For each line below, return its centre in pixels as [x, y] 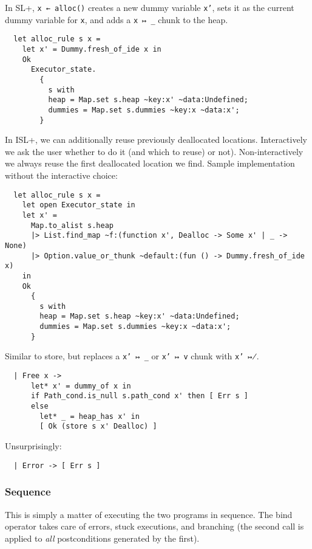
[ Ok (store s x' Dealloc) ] [98, 426]
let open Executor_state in [79, 205]
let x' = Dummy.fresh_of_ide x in [92, 49]
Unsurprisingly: [33, 446]
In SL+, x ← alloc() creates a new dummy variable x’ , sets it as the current [150, 7]
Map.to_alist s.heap [72, 225]
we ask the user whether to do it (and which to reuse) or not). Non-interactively [154, 151]
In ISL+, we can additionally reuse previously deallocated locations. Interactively [156, 140]
